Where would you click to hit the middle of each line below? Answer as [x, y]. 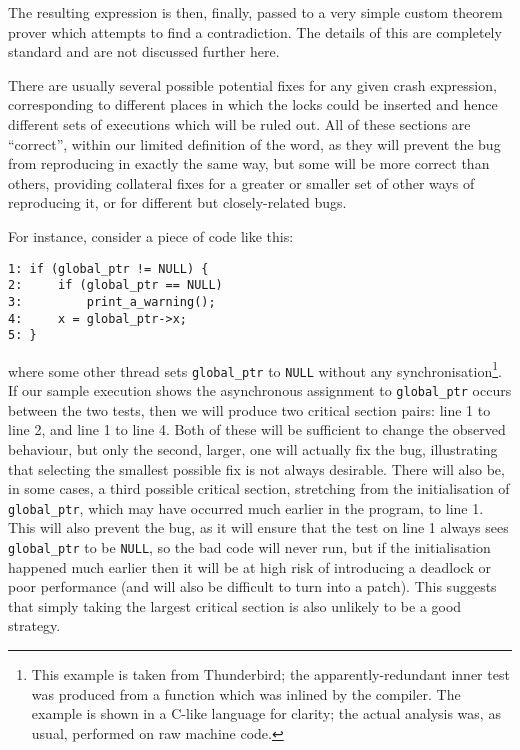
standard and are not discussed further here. [144, 51]
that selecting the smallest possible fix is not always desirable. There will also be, [256, 468]
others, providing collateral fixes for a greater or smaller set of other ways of [241, 182]
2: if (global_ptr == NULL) [115, 285]
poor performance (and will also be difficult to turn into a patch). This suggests [252, 586]
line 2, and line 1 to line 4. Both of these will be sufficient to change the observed [257, 429]
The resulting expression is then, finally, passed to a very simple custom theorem [255, 12]
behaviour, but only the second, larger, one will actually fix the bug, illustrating [253, 448]
